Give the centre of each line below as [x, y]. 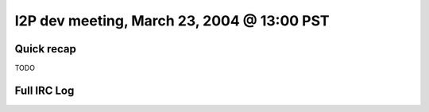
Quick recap [46, 49]
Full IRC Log [44, 90]
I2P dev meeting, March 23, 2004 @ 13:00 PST [172, 21]
